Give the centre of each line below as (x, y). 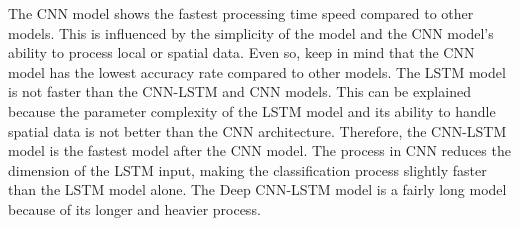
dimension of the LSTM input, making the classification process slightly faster (247, 169)
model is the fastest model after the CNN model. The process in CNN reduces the (259, 150)
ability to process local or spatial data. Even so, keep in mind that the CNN (241, 52)
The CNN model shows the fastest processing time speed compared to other (241, 13)
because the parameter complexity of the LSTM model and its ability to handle (252, 110)
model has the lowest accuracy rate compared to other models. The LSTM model (257, 71)
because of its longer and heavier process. (134, 208)
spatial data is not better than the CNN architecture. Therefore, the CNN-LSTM (257, 130)
